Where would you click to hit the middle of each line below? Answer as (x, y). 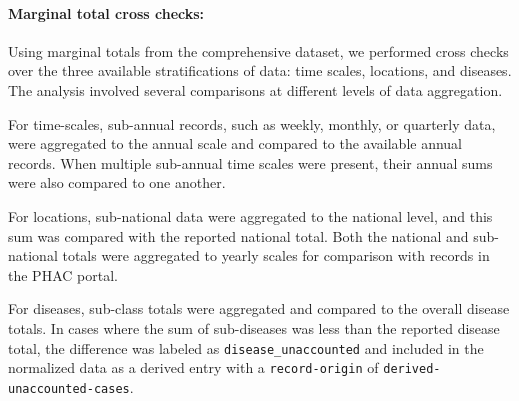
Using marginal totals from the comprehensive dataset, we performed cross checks (258, 50)
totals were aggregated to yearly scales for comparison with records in (276, 255)
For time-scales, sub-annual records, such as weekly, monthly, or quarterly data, (252, 123)
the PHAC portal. (63, 274)
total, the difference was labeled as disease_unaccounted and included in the (246, 347)
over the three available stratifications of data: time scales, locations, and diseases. (260, 70)
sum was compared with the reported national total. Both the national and (238, 235)
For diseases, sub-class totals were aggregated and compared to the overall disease (259, 308)
